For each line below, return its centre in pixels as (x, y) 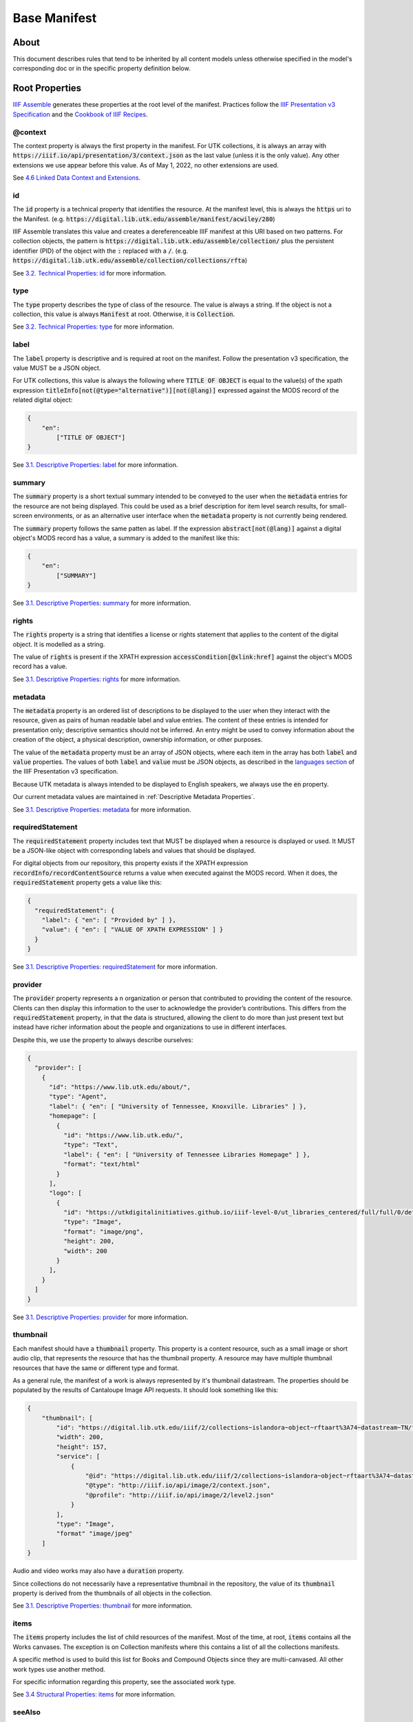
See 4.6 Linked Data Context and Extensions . (77, 178)
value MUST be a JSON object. (57, 368)
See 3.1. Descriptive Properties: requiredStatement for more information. (115, 967)
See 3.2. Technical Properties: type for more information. (94, 326)
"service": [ (78, 1456)
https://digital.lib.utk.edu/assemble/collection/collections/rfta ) (130, 260)
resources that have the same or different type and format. (96, 1368)
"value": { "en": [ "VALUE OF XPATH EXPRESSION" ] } (133, 930)
